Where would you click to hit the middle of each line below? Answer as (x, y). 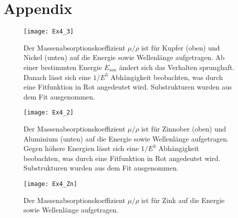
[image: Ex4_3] (49, 32)
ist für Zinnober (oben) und (183, 128)
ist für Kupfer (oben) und (180, 47)
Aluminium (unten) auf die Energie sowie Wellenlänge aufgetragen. (126, 138)
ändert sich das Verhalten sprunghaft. (177, 67)
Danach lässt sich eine (57, 77)
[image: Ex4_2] (49, 113)
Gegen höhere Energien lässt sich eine (81, 148)
